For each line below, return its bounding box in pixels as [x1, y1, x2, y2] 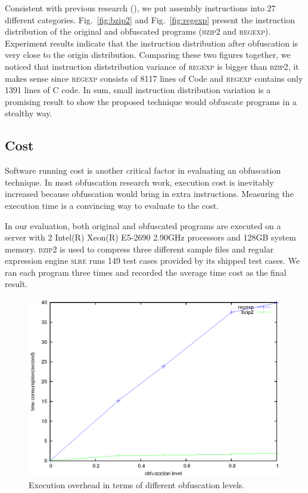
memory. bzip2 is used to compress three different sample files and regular [5, 242, 274, 255]
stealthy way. [5, 107, 52, 119]
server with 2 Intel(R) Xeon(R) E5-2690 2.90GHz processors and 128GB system [5, 231, 296, 244]
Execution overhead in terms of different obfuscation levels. [29, 479, 245, 491]
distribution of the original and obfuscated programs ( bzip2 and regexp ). [5, 25, 271, 38]
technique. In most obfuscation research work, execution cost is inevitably [5, 175, 274, 188]
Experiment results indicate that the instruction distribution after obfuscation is [5, 36, 298, 49]
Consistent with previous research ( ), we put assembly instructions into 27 [5, 2, 276, 14]
